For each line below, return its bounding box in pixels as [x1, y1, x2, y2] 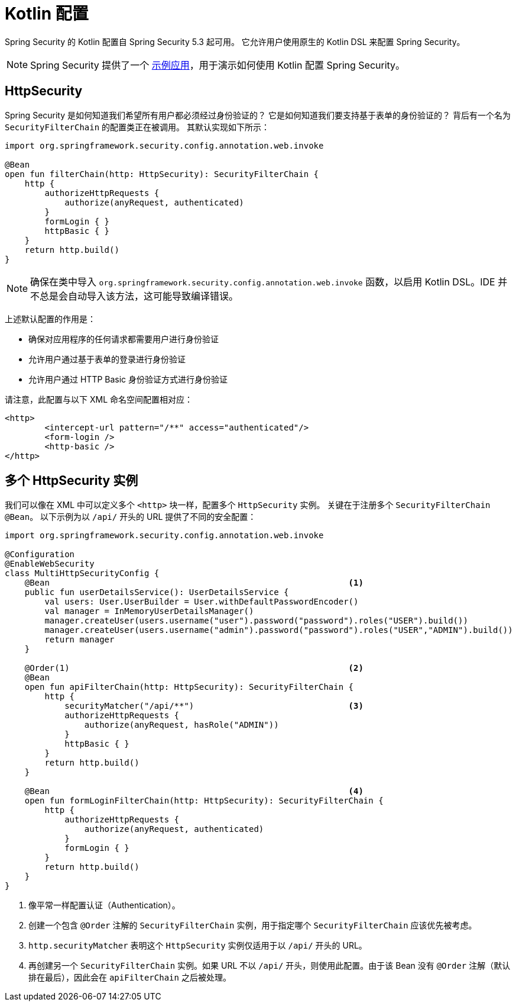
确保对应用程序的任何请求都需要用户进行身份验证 [28, 333, 219, 344]
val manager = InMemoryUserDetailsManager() [44, 606, 254, 616]
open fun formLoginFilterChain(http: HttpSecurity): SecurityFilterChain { [24, 796, 384, 806]
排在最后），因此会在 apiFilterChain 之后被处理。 [28, 972, 231, 983]
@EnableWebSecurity [5, 559, 95, 569]
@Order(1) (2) [24, 663, 364, 673]
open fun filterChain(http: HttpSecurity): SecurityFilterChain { [5, 169, 319, 179]
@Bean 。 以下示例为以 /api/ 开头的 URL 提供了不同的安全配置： [5, 512, 257, 522]
